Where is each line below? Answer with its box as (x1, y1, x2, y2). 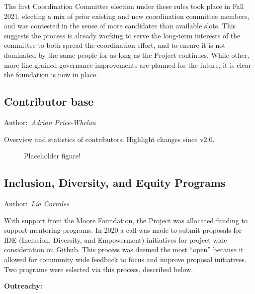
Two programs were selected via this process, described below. (4, 264, 193, 274)
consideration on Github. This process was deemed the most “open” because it (4, 244, 244, 255)
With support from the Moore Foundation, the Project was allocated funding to (4, 215, 248, 225)
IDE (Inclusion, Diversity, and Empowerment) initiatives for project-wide (4, 234, 227, 245)
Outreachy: (4, 281, 43, 291)
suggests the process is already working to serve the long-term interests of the (4, 30, 241, 40)
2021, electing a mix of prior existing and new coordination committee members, (4, 10, 250, 21)
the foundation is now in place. (4, 69, 98, 80)
